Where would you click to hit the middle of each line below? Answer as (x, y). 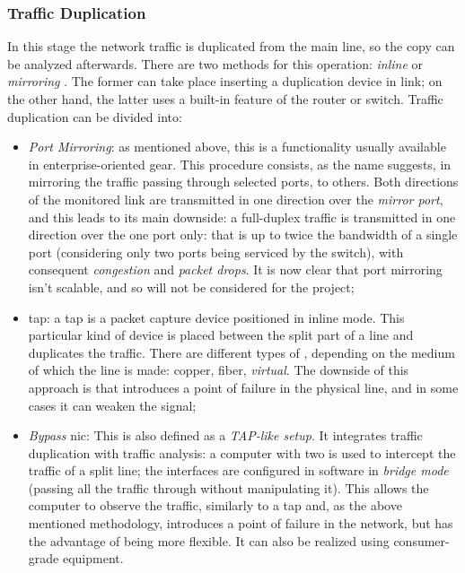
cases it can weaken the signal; (112, 405)
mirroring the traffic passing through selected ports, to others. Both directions (243, 182)
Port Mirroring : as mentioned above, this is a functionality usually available (237, 147)
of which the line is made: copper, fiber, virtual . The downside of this (219, 370)
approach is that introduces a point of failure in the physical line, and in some (243, 387)
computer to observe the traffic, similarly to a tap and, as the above (215, 505)
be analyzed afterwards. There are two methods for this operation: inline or (215, 63)
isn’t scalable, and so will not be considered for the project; (191, 286)
